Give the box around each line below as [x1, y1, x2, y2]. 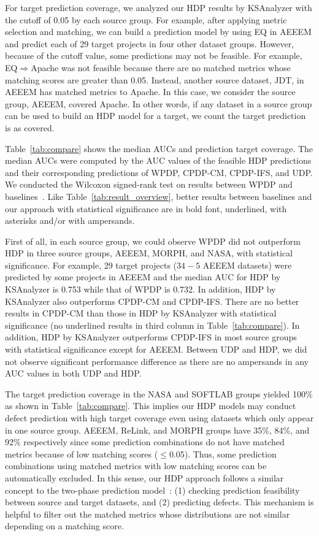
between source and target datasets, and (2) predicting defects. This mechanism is [5, 496, 314, 508]
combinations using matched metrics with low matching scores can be [5, 459, 267, 472]
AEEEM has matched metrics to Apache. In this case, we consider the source [5, 85, 296, 98]
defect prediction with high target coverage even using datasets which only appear [5, 412, 314, 424]
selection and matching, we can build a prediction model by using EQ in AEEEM [5, 25, 312, 38]
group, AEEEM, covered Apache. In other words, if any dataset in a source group [5, 97, 312, 110]
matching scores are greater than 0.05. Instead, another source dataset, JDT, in [5, 73, 304, 86]
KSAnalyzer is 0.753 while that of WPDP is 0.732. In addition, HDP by [5, 283, 276, 296]
